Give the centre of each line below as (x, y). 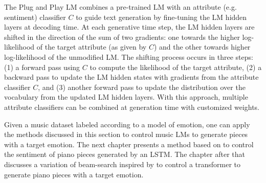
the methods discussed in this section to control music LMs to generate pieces (126, 134)
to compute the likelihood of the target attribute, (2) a (176, 67)
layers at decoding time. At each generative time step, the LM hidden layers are (129, 27)
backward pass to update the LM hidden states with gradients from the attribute (131, 77)
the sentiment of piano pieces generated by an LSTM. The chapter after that (125, 154)
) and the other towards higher (202, 47)
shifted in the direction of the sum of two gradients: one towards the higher (122, 37)
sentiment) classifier (35, 17)
